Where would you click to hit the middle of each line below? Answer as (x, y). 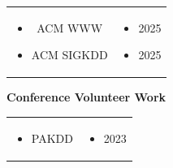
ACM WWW (70, 27)
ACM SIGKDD (69, 55)
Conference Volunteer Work (86, 97)
